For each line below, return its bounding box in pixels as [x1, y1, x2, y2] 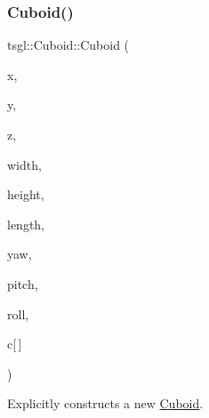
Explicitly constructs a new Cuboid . [7, 394, 204, 413]
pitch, [7, 274, 38, 293]
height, [7, 185, 44, 204]
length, [7, 214, 45, 233]
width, [7, 155, 42, 173]
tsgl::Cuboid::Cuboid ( [7, 36, 130, 54]
